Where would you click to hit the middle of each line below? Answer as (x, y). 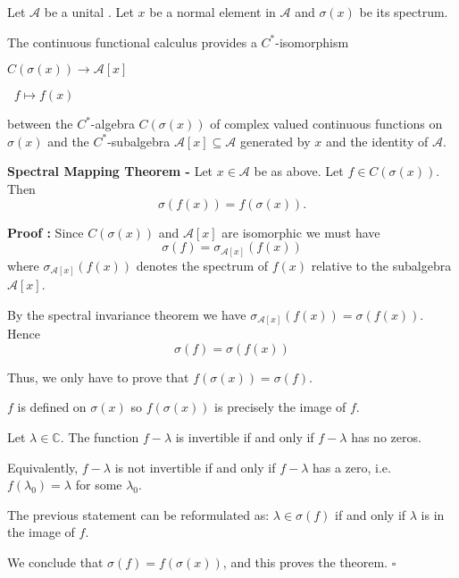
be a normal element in (213, 12)
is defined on (52, 407)
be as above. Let (299, 171)
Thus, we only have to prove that (98, 377)
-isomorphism (312, 42)
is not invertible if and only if (195, 467)
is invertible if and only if (245, 437)
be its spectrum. (404, 12)
